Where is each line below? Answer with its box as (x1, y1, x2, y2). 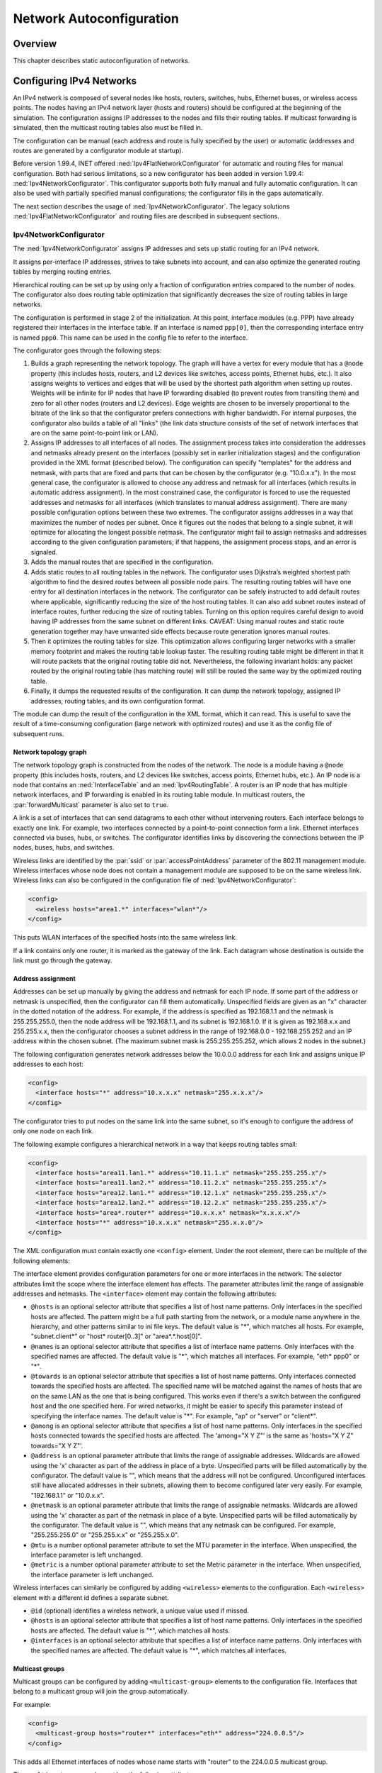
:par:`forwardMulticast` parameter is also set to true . (13, 800, 169, 808)
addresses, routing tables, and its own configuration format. (30, 696, 205, 705)
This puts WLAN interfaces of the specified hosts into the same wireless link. (13, 933, 237, 942)
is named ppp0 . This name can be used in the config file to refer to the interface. (13, 333, 248, 342)
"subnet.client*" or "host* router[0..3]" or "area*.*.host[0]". (30, 1332, 202, 1340)
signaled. (30, 548, 58, 556)
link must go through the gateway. (13, 956, 112, 965)
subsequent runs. (13, 729, 64, 738)
